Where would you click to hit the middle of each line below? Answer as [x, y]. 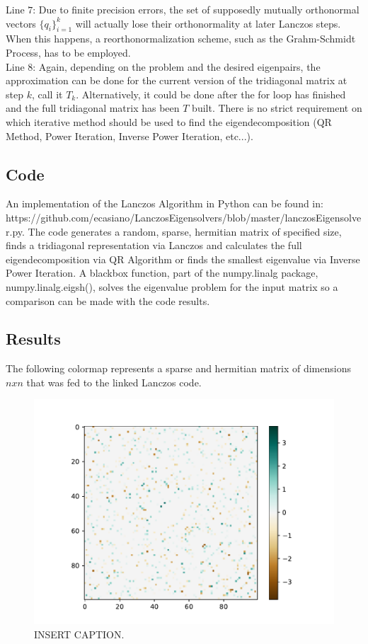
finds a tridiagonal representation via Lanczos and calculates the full [154, 245]
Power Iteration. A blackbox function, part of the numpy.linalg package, [162, 273]
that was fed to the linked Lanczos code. [114, 382]
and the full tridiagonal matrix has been [93, 108]
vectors [21, 23]
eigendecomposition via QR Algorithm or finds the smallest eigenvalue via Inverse [183, 259]
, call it [47, 94]
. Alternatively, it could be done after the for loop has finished [211, 94]
